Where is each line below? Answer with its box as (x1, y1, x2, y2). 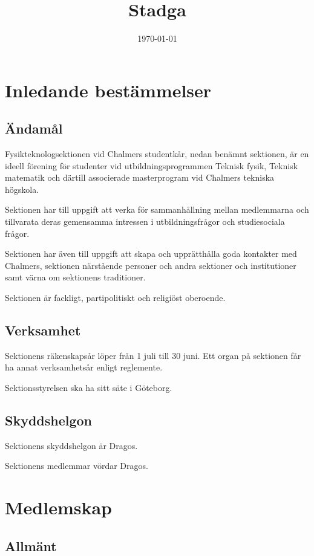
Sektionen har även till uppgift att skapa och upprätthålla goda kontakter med (5, 247, 297, 260)
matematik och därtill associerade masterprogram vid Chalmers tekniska (5, 171, 275, 184)
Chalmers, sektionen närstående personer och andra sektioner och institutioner (5, 259, 296, 271)
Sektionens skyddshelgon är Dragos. (5, 439, 138, 451)
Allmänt (5, 536, 57, 555)
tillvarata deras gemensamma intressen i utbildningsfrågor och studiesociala (5, 215, 285, 228)
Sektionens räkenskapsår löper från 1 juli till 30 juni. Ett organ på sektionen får (5, 349, 301, 361)
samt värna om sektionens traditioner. (5, 271, 146, 283)
